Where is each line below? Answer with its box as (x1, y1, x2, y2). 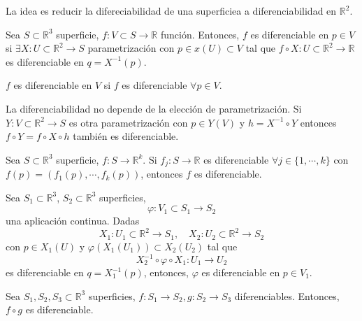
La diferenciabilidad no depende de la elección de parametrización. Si (6, 101, 302, 115)
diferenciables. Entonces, (234, 288, 340, 303)
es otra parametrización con (68, 115, 188, 129)
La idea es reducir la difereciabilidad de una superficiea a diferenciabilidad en (6, 3, 337, 17)
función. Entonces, (160, 27, 240, 41)
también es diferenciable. (73, 129, 179, 143)
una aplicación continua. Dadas (6, 213, 140, 228)
